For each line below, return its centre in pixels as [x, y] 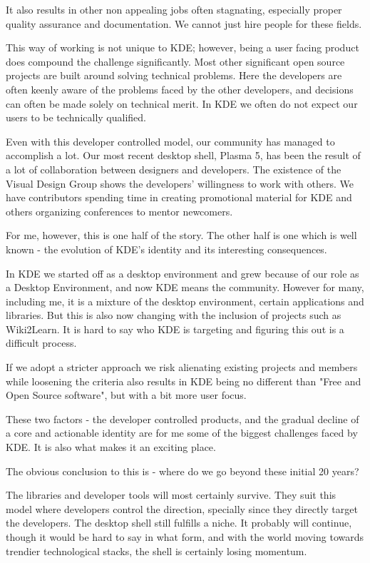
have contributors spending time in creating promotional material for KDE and [179, 197]
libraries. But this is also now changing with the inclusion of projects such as [174, 315]
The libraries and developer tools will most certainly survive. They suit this [171, 495]
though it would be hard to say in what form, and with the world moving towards [185, 537]
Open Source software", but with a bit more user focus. [126, 395]
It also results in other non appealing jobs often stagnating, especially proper [174, 9]
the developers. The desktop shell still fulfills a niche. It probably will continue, [179, 523]
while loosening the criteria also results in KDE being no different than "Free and [184, 381]
